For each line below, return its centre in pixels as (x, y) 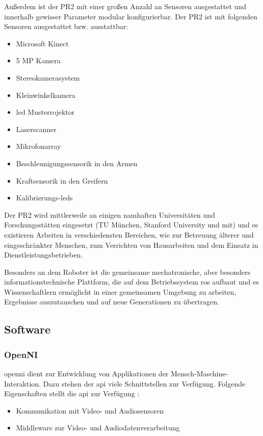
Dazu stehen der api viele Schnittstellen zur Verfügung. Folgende (144, 383)
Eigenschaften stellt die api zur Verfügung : (72, 393)
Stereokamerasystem (48, 77)
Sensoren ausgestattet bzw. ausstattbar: (66, 26)
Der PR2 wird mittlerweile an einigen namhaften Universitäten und (110, 214)
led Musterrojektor (45, 112)
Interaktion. (23, 383)
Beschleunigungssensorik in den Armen (77, 163)
